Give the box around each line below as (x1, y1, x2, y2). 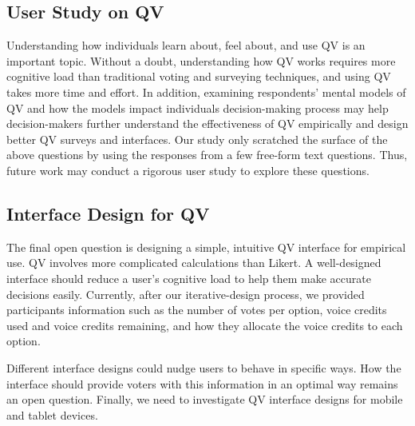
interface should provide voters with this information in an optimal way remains (6, 375, 398, 392)
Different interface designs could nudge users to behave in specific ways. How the (6, 359, 401, 376)
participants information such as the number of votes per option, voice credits (6, 301, 387, 318)
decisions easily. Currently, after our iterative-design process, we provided (6, 285, 365, 302)
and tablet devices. (6, 406, 98, 423)
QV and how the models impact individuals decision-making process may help (6, 99, 389, 116)
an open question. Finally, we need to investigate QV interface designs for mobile (6, 391, 403, 408)
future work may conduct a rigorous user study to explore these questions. (6, 161, 370, 178)
